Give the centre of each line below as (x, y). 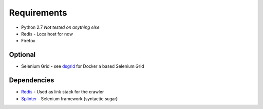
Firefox (28, 41)
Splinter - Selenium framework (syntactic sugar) (69, 99)
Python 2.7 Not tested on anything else (60, 27)
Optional (22, 55)
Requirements (38, 13)
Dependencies (32, 80)
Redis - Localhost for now (47, 34)
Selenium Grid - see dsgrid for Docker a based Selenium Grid (83, 66)
